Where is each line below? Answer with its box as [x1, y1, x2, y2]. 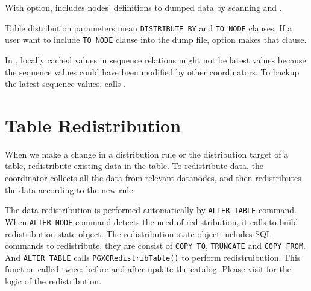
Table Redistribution [5, 112, 181, 137]
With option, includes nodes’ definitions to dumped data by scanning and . [5, 1, 282, 13]
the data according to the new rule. [5, 183, 136, 196]
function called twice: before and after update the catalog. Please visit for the [5, 263, 291, 275]
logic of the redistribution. [5, 275, 102, 287]
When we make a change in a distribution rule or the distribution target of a [5, 147, 289, 160]
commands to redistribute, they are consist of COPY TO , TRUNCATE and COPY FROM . [5, 239, 306, 252]
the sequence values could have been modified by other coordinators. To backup [5, 65, 300, 78]
